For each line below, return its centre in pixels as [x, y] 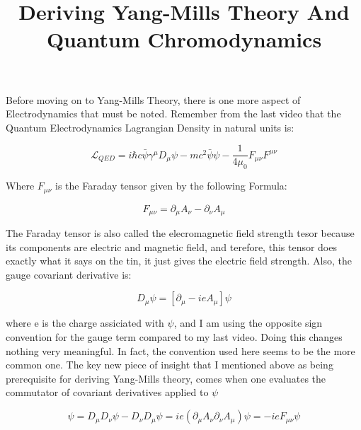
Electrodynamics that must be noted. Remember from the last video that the [173, 114]
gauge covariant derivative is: [69, 274]
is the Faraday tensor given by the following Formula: [171, 186]
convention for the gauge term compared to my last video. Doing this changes [174, 337]
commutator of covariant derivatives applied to [107, 392]
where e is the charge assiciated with [85, 323]
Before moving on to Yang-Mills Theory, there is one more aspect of [153, 99]
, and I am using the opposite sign [248, 323]
